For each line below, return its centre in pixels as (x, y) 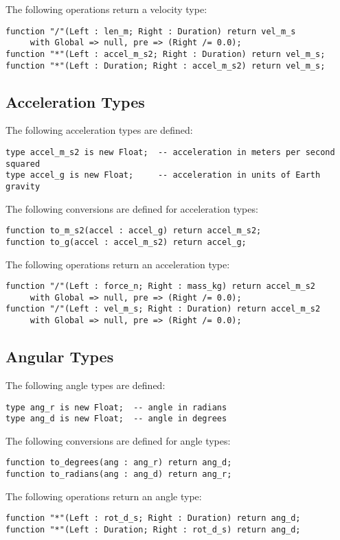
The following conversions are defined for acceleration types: (132, 208)
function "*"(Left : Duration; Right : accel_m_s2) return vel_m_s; (166, 66)
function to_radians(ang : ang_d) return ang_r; (119, 474)
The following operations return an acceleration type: (118, 264)
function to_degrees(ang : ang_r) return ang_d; (119, 463)
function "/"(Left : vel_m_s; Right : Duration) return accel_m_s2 (163, 309)
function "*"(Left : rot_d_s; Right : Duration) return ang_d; (153, 518)
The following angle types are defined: (86, 385)
